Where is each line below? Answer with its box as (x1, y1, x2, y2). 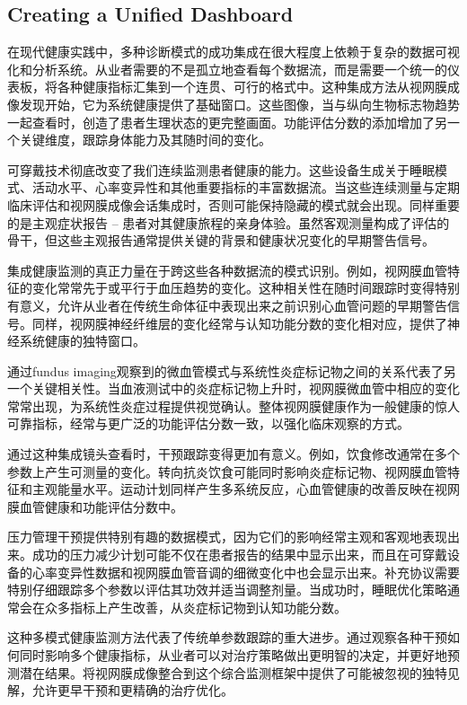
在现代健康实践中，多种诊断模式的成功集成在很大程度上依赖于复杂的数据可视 (7, 42, 460, 61)
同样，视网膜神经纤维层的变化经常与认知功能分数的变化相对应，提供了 (31, 313, 447, 332)
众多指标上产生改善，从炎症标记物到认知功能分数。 (44, 597, 347, 616)
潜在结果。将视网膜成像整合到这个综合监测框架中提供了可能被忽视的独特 (19, 663, 447, 682)
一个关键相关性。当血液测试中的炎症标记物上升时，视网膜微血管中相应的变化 (7, 379, 460, 398)
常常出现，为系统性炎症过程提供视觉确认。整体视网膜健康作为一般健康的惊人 (7, 396, 460, 415)
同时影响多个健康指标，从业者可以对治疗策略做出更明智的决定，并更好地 (19, 646, 447, 665)
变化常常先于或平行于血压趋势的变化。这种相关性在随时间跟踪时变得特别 (31, 278, 460, 297)
